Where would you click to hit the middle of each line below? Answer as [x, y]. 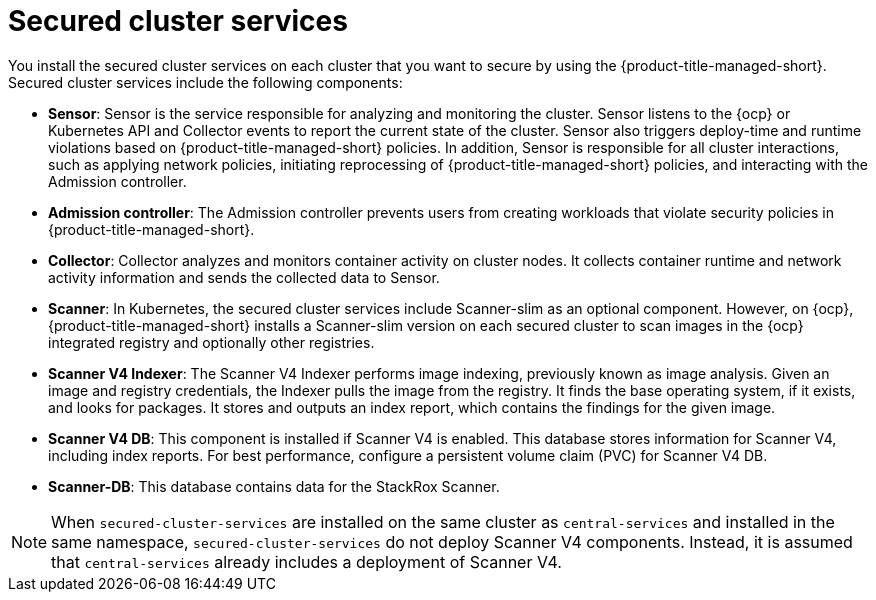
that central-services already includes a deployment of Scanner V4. [306, 561]
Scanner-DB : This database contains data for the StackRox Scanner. [274, 486]
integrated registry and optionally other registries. [211, 342]
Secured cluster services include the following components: [205, 82]
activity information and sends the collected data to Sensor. [244, 277]
